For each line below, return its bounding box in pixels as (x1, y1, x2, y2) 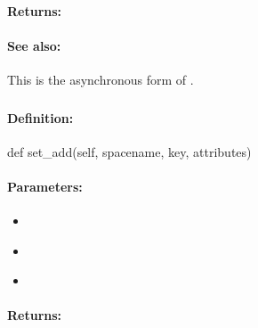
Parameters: (7, 176, 83, 195)
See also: (7, 36, 61, 54)
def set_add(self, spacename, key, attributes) (7, 142, 252, 160)
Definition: (7, 108, 74, 127)
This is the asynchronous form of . (7, 70, 194, 88)
